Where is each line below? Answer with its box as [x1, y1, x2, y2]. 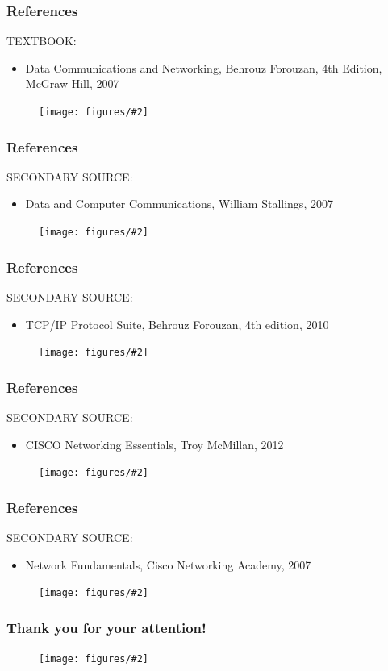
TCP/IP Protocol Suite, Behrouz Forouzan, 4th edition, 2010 [25, 315, 329, 332]
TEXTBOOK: [6, 32, 77, 49]
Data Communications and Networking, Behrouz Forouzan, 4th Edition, [25, 59, 382, 76]
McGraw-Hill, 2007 [25, 75, 119, 92]
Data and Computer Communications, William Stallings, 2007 [25, 195, 333, 212]
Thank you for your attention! [6, 617, 207, 637]
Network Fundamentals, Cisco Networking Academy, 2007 [25, 556, 311, 573]
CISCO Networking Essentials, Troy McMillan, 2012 [25, 436, 284, 452]
